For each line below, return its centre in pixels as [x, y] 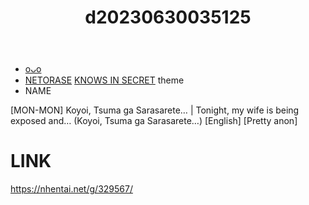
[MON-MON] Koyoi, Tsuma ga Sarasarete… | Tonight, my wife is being [155, 110]
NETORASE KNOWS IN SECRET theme [104, 80]
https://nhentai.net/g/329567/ [71, 189]
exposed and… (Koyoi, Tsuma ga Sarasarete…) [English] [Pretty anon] [154, 121]
